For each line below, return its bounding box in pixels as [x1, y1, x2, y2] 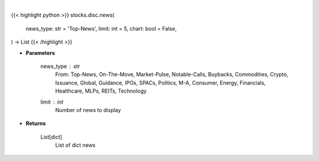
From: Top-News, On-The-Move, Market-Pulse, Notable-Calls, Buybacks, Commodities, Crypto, [55, 71, 289, 78]
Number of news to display [55, 106, 121, 113]
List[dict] [40, 133, 62, 140]
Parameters [25, 49, 56, 56]
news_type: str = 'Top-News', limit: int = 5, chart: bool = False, [25, 25, 177, 32]
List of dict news [55, 142, 96, 149]
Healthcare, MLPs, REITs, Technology [55, 87, 147, 94]
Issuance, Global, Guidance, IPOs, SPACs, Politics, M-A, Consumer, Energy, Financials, [55, 79, 266, 86]
